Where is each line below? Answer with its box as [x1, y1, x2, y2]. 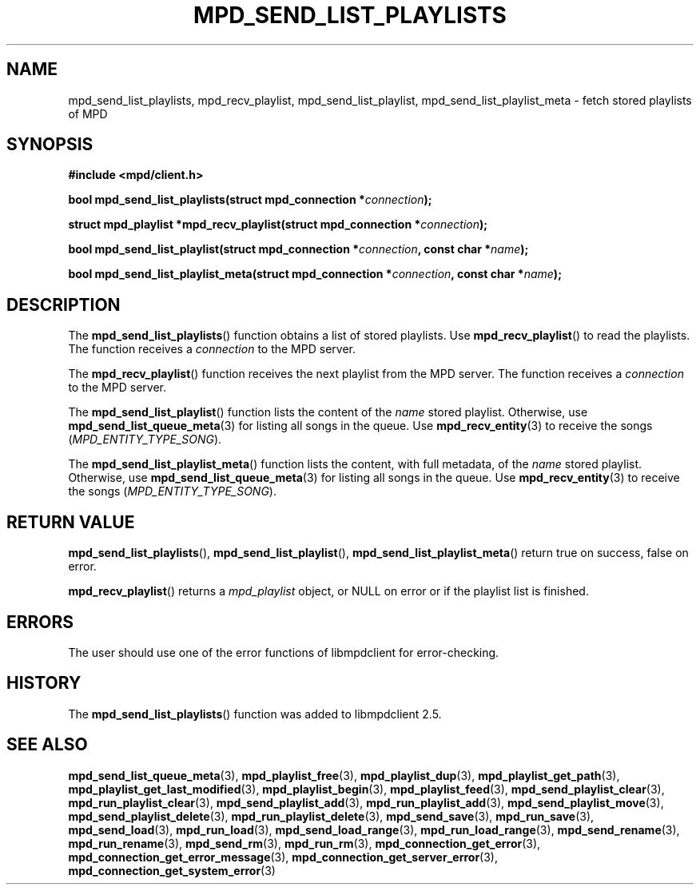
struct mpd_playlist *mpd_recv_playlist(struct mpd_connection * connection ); [68, 217, 488, 232]
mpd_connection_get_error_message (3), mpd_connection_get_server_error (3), [68, 849, 499, 864]
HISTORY [6, 673, 82, 694]
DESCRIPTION [6, 294, 121, 315]
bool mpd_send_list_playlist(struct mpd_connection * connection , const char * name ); [68, 242, 529, 257]
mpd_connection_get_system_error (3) [68, 863, 276, 877]
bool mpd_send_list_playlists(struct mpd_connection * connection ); [68, 193, 432, 207]
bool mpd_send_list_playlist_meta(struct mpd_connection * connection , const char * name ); [68, 267, 562, 281]
